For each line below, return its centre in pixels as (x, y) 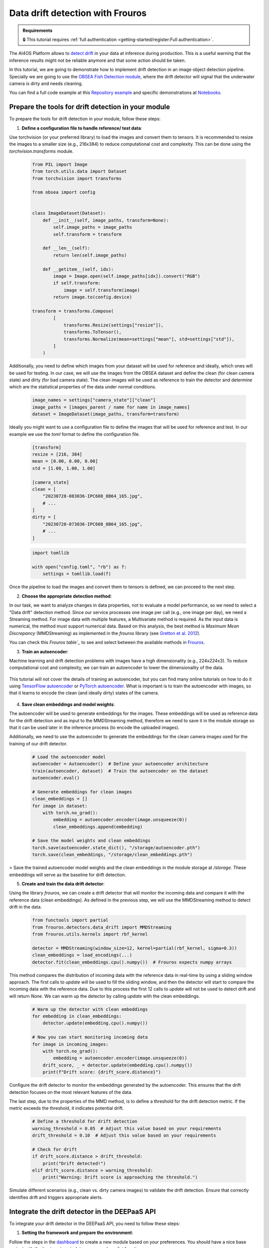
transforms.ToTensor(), (93, 332)
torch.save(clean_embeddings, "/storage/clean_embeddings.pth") (112, 855)
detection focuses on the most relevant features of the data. (71, 1092)
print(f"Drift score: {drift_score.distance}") (102, 1072)
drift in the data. (26, 907)
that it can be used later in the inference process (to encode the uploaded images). (94, 728)
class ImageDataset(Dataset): (69, 213)
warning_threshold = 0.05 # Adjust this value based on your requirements (127, 1128)
